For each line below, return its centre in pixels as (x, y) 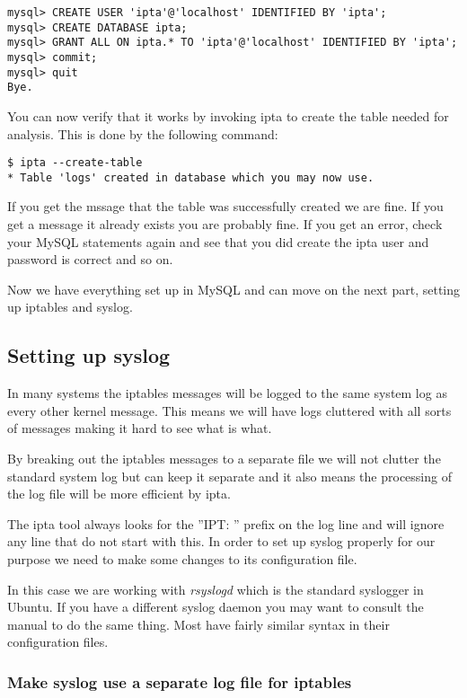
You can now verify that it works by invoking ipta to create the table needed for (228, 115)
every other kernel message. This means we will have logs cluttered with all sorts (229, 410)
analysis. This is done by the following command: (143, 133)
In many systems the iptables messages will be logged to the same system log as (227, 393)
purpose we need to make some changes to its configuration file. (182, 558)
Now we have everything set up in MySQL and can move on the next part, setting (234, 289)
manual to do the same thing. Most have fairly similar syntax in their (198, 624)
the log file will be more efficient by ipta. (119, 494)
